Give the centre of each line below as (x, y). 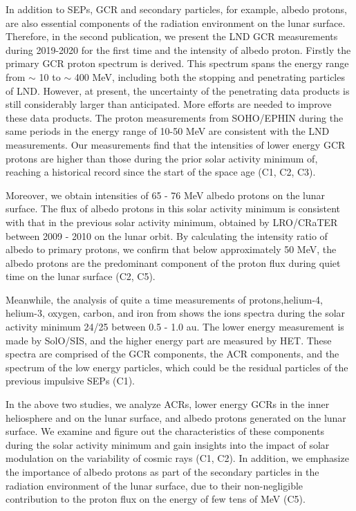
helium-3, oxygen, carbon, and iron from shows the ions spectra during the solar (176, 313)
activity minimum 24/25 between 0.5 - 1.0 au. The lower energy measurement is (175, 327)
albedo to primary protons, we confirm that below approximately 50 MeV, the (171, 249)
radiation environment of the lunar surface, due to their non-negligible (154, 485)
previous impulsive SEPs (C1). (70, 381)
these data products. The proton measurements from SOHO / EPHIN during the (175, 117)
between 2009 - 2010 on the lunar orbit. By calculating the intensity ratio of (167, 235)
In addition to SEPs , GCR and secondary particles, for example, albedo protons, (176, 9)
